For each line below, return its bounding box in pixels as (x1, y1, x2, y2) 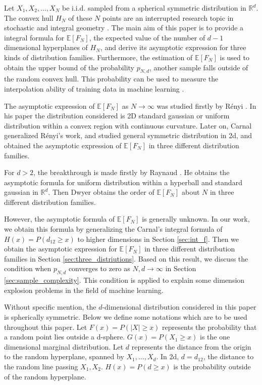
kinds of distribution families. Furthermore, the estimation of (4, 52, 193, 62)
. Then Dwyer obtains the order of (48, 187, 154, 197)
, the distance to (203, 351, 254, 362)
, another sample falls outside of (149, 62, 248, 72)
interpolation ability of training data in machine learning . (4, 83, 184, 94)
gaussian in (4, 187, 38, 197)
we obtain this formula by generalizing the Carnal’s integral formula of (4, 224, 223, 234)
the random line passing (4, 361, 78, 371)
